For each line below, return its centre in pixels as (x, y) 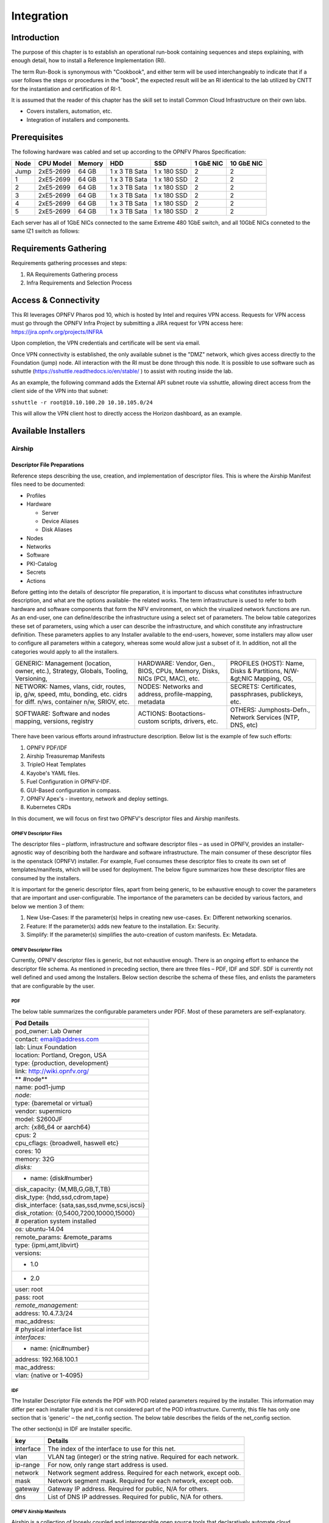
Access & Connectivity (55, 300)
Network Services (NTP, (265, 718)
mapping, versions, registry (54, 721)
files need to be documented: (48, 484)
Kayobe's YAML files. (53, 773)
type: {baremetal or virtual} (54, 1103)
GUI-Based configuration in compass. (74, 790)
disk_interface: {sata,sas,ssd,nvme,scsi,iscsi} (80, 1205)
